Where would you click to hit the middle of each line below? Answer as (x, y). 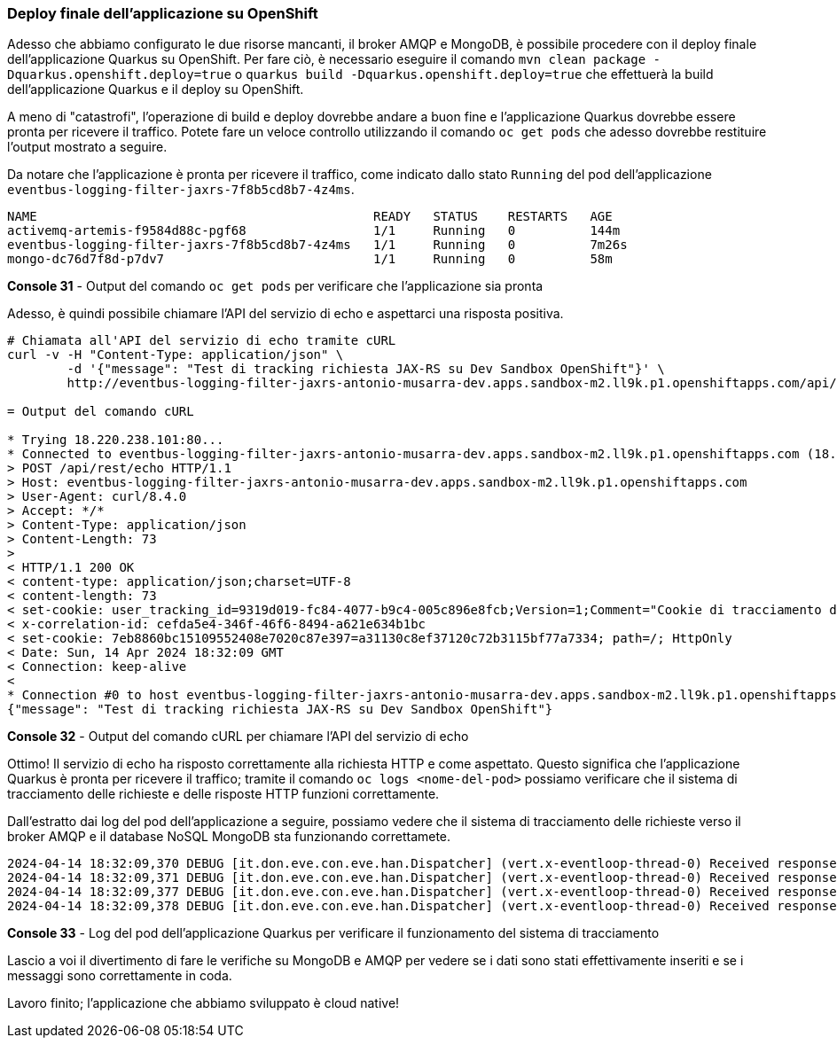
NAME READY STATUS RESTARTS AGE (310, 217)
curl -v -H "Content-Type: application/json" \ (176, 355)
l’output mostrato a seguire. (87, 147)
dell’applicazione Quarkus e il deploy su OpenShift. (156, 90)
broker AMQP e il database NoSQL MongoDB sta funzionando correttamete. (229, 837)
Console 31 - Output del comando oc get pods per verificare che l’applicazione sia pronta (275, 286)
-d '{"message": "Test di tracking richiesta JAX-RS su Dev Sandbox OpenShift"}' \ (366, 369)
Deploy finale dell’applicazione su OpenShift (163, 13)
